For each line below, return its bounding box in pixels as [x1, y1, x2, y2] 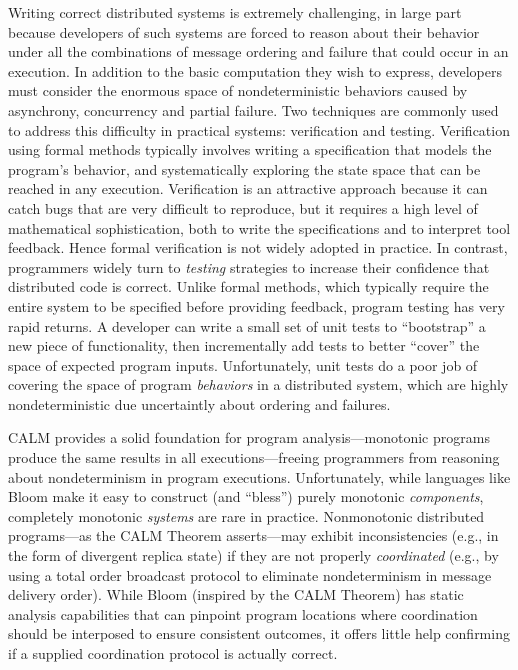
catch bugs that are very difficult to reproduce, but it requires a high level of [8, 197, 478, 218]
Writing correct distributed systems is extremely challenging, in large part [8, 2, 462, 22]
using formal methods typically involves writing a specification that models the [8, 139, 492, 160]
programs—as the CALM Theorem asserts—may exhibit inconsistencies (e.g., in [8, 525, 499, 546]
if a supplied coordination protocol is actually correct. [8, 643, 338, 663]
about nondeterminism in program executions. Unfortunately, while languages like [8, 466, 511, 487]
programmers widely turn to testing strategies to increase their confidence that [8, 256, 490, 277]
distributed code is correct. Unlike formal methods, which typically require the [8, 276, 489, 297]
